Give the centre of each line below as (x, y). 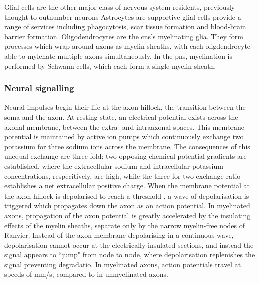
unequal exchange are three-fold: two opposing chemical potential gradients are (125, 156)
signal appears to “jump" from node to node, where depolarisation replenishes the (130, 255)
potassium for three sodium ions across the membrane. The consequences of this (127, 146)
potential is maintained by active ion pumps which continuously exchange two (124, 136)
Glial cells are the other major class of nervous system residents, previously (120, 7)
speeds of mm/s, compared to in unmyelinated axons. (86, 274)
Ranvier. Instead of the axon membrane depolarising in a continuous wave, (119, 235)
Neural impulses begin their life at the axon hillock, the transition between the (125, 107)
